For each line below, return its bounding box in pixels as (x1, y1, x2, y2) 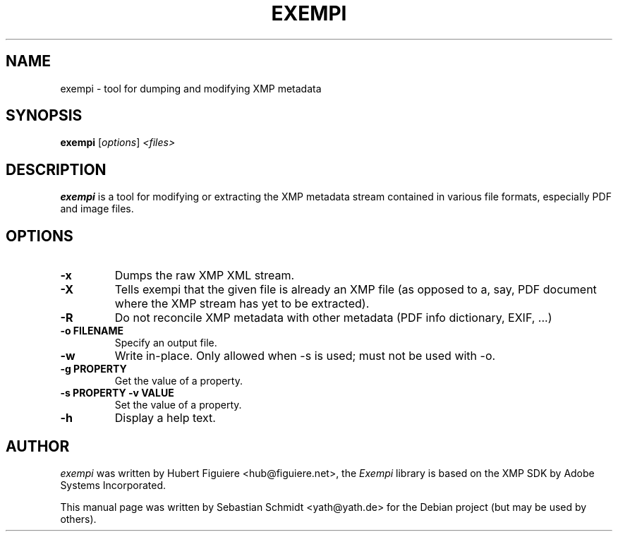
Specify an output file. (114, 337, 217, 349)
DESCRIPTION (6, 160, 107, 179)
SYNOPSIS (6, 107, 83, 125)
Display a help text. (114, 411, 216, 426)
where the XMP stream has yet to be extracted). (114, 296, 370, 311)
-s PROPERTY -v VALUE (60, 387, 174, 399)
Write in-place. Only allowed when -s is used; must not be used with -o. (114, 349, 496, 363)
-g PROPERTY (60, 363, 127, 375)
